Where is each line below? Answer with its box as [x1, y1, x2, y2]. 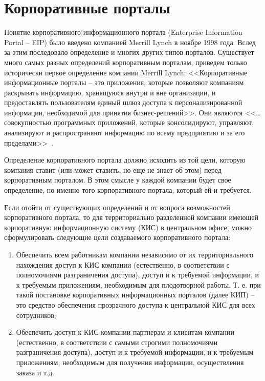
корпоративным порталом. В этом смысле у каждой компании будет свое [4, 174, 231, 185]
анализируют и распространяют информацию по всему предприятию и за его [4, 127, 245, 138]
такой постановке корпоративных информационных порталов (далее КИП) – [16, 289, 255, 300]
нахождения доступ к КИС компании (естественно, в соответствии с [16, 259, 230, 270]
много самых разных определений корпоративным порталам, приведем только [4, 56, 247, 67]
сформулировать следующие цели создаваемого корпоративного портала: [4, 232, 231, 243]
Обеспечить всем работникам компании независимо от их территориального [16, 249, 253, 259]
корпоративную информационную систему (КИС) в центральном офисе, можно [4, 222, 252, 232]
